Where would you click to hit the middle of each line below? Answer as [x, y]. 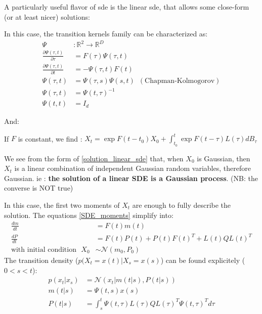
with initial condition [43, 250]
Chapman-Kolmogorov [180, 81]
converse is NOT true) [39, 188]
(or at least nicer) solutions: [47, 16]
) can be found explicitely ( [203, 260]
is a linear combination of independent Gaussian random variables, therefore [133, 168]
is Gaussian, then [224, 158]
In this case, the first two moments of [62, 205]
